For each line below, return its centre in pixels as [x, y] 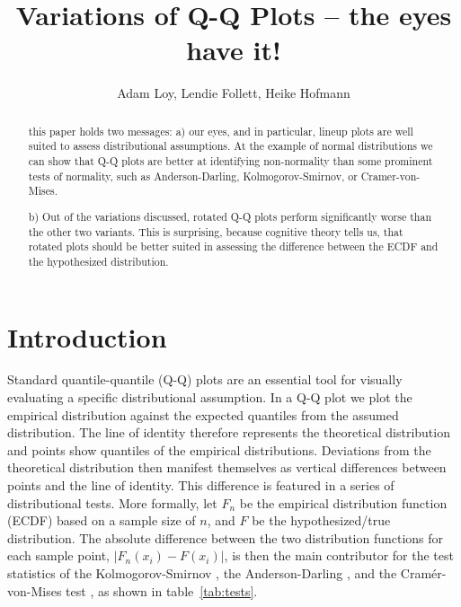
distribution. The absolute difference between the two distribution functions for [226, 537]
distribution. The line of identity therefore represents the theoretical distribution [229, 432]
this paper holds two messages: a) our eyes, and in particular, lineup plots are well [221, 131]
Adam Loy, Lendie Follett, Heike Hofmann [234, 93]
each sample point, [59, 555]
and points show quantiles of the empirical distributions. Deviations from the [219, 449]
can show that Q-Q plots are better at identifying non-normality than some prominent [230, 161]
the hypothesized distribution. [98, 261]
